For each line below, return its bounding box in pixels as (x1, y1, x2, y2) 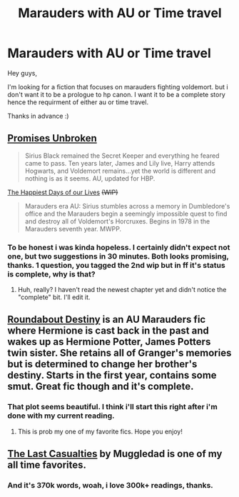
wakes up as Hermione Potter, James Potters (7, 336, 211, 348)
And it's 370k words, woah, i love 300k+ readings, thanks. (7, 481, 214, 491)
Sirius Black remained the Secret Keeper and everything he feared (24, 151, 220, 160)
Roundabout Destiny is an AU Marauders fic (7, 313, 206, 326)
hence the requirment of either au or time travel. (7, 98, 148, 106)
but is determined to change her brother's (7, 358, 198, 371)
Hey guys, (7, 69, 38, 77)
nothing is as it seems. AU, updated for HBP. (24, 174, 156, 183)
